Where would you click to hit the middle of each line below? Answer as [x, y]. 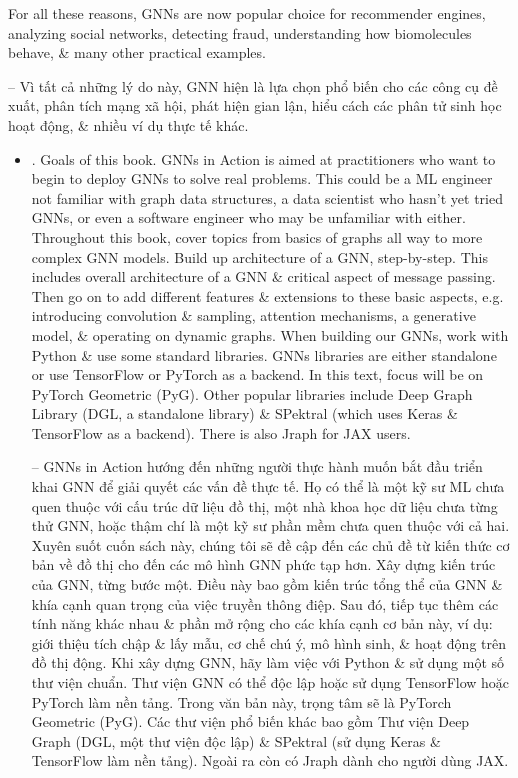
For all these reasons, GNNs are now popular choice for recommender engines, [247, 13]
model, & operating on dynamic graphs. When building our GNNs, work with [270, 334]
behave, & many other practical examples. [137, 52]
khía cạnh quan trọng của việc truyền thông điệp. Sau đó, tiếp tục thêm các [265, 603]
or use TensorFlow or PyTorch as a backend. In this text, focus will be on [257, 374]
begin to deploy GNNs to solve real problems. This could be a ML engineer [262, 178]
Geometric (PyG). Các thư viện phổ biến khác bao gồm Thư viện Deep [250, 721]
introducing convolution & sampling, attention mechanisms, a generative [253, 315]
